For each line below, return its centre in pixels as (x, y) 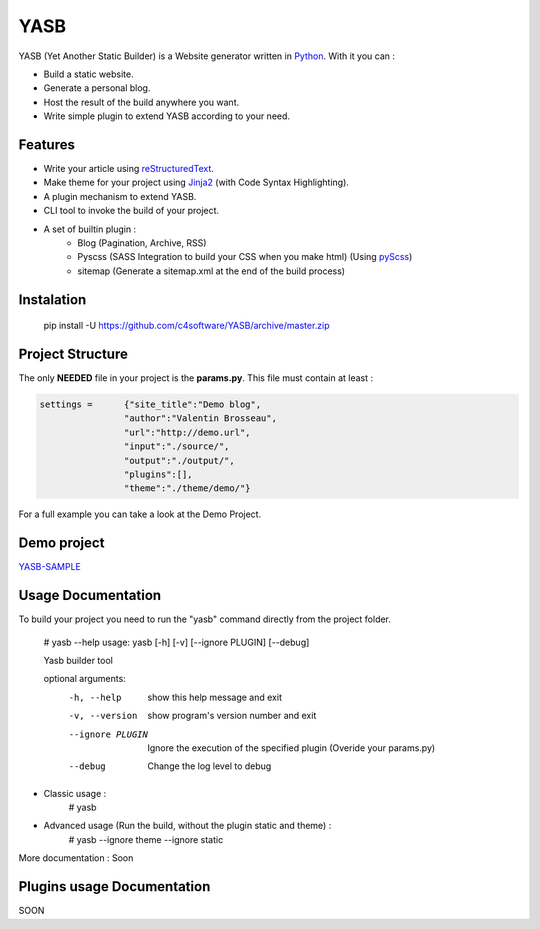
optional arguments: (85, 679)
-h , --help (95, 697)
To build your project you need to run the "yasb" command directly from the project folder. (205, 619)
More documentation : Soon (76, 858)
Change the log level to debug (209, 766)
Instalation (52, 299)
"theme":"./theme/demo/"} (187, 488)
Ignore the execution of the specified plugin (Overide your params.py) (291, 747)
